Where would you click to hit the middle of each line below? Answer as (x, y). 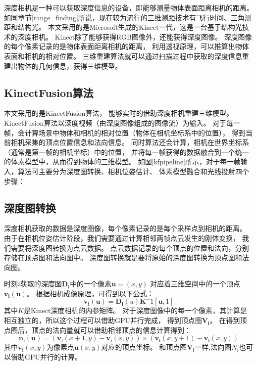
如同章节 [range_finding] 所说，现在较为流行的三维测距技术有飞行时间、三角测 (128, 17)
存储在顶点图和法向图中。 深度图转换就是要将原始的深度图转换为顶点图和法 (127, 257)
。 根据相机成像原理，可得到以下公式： (90, 293)
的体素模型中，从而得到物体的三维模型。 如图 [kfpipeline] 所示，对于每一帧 (122, 161)
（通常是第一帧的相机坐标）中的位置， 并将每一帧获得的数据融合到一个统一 (127, 152)
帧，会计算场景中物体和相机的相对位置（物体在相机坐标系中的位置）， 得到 (125, 132)
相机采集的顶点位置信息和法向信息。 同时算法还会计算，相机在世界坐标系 (130, 142)
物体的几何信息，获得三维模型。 (70, 66)
